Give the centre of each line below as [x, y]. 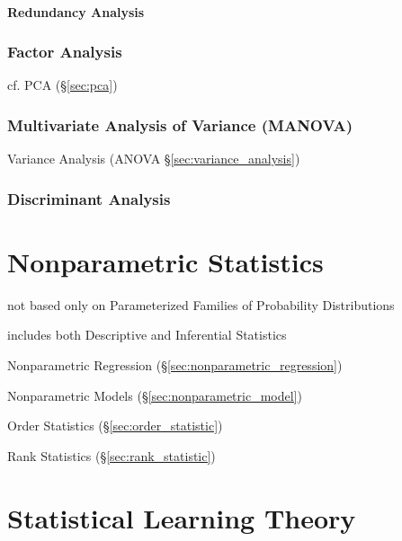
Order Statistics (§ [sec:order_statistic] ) [115, 426]
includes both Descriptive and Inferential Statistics [147, 335]
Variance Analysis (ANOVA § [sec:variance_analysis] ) [154, 159]
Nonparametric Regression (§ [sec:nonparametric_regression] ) [175, 364]
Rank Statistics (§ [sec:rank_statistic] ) [112, 455]
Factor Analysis [65, 52]
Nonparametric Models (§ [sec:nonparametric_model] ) [155, 395]
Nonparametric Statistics [165, 261]
